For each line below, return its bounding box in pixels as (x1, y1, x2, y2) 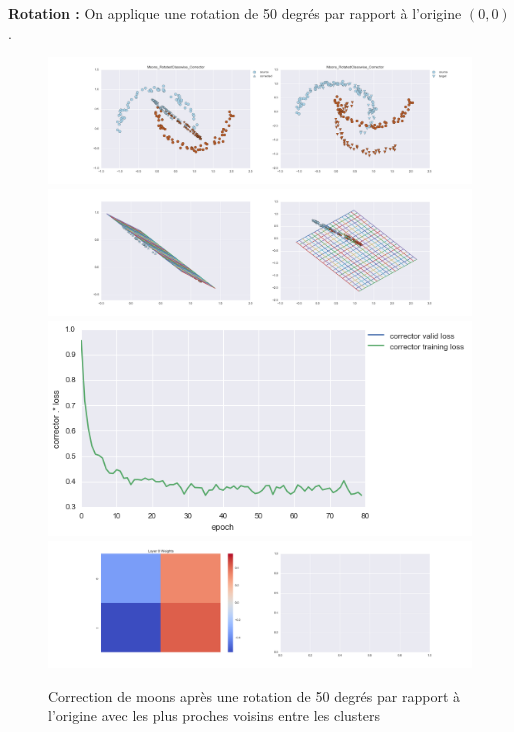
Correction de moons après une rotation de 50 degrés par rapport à (48, 685, 460, 706)
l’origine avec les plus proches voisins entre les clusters (48, 705, 381, 726)
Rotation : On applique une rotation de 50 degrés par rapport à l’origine (8, 3, 462, 23)
